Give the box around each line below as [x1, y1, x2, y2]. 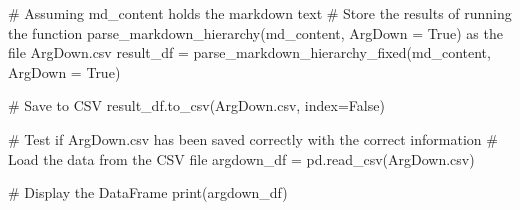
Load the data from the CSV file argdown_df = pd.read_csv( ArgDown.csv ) [8, 148, 475, 169]
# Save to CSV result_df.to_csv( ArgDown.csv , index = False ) [8, 95, 385, 116]
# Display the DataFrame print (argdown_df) [8, 182, 288, 203]
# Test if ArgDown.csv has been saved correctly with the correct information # [8, 128, 498, 149]
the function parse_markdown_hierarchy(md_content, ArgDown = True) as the [8, 22, 503, 43]
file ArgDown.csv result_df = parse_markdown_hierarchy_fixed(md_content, [8, 42, 491, 63]
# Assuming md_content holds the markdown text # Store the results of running [8, 3, 512, 23]
